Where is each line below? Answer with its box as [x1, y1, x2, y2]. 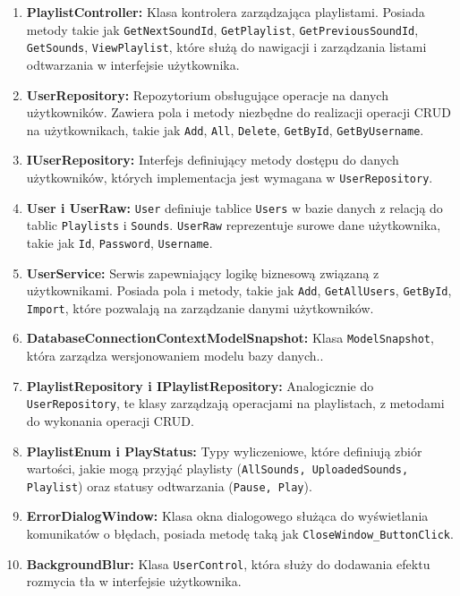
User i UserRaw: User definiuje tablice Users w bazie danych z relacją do [26, 198, 443, 217]
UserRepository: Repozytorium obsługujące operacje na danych [26, 85, 388, 104]
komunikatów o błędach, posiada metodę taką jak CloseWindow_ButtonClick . [26, 524, 454, 543]
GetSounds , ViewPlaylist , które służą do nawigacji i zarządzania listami [26, 38, 427, 56]
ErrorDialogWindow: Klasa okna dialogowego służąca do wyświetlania [26, 507, 429, 525]
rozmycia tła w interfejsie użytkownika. [26, 572, 242, 591]
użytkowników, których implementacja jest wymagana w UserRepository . [26, 167, 433, 186]
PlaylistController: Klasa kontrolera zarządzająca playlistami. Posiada [26, 3, 425, 21]
